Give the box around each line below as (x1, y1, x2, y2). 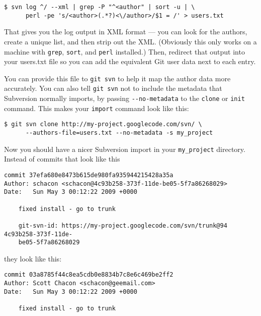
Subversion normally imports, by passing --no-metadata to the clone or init (4, 93, 245, 103)
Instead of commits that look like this (4, 153, 120, 164)
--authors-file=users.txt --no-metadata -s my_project (25, 129, 213, 137)
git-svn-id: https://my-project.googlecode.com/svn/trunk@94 (18, 222, 227, 229)
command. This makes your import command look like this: (4, 102, 189, 113)
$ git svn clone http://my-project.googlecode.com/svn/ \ (4, 121, 202, 128)
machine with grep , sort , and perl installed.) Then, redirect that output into (4, 46, 245, 57)
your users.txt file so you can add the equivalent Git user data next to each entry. (4, 56, 256, 67)
